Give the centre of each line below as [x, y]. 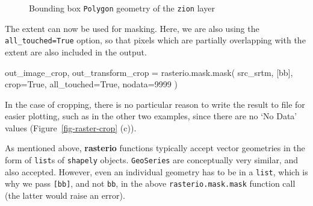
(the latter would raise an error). [65, 195]
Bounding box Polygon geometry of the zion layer [122, 8]
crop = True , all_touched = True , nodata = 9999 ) [91, 84]
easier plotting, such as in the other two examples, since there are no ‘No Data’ [151, 116]
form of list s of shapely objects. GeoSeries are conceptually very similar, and [151, 160]
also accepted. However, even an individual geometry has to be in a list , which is [156, 171]
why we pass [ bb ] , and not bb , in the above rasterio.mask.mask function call [150, 183]
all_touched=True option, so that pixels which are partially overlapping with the [155, 40]
